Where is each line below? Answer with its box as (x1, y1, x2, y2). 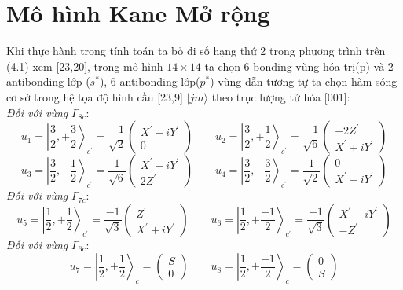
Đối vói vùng (6, 236, 68, 252)
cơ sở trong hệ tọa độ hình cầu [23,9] (6, 88, 183, 105)
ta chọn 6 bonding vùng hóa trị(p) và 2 (204, 57, 394, 74)
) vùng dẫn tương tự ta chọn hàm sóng (210, 73, 398, 90)
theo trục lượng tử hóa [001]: (211, 88, 350, 105)
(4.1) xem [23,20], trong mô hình (6, 57, 163, 74)
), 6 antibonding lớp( (99, 73, 200, 90)
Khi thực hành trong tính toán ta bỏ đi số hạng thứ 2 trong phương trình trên (6, 42, 386, 59)
